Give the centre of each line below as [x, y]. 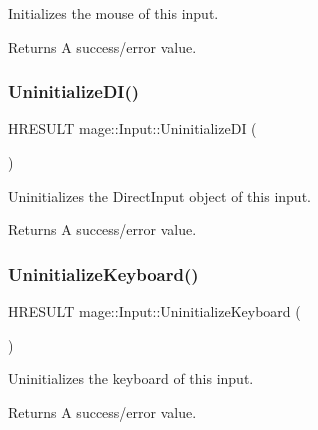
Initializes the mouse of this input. [113, 13]
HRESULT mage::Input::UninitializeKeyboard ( [154, 311]
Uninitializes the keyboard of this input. [131, 378]
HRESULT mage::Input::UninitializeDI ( [132, 128]
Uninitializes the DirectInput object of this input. [159, 195]
